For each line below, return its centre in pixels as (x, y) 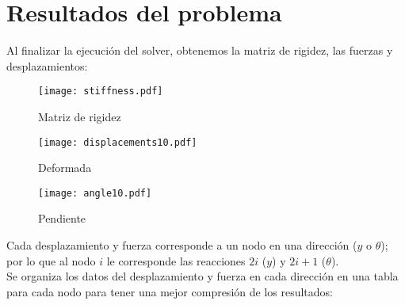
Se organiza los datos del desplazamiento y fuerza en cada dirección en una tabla (202, 276)
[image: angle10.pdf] (95, 193)
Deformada (65, 168)
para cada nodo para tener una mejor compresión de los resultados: (170, 291)
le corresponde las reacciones (176, 260)
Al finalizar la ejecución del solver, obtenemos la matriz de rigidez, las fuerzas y (200, 50)
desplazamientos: (47, 65)
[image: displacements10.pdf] (118, 142)
